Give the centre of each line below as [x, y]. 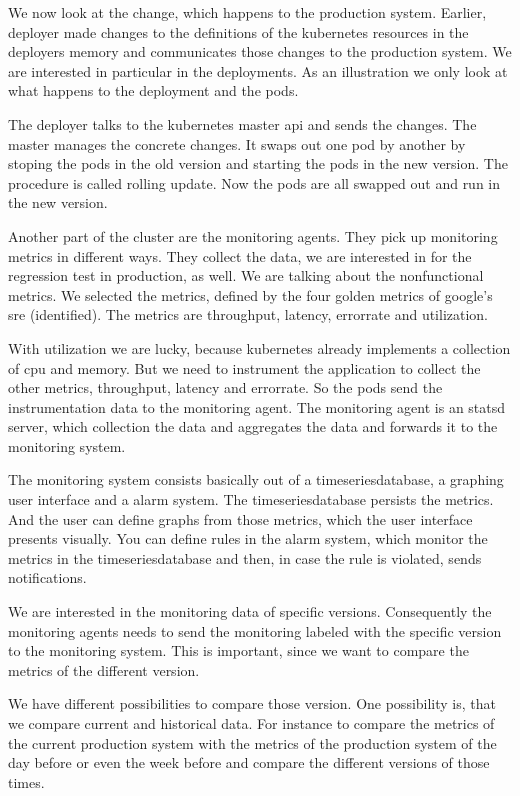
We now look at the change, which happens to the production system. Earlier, [247, 12]
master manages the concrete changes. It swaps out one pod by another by [237, 143]
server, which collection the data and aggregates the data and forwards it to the [253, 426]
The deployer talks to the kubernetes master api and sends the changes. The [242, 123]
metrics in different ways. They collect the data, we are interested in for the [240, 255]
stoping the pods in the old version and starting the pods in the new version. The [258, 163]
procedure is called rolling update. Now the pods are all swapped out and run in [254, 182]
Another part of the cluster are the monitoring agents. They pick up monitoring [253, 235]
